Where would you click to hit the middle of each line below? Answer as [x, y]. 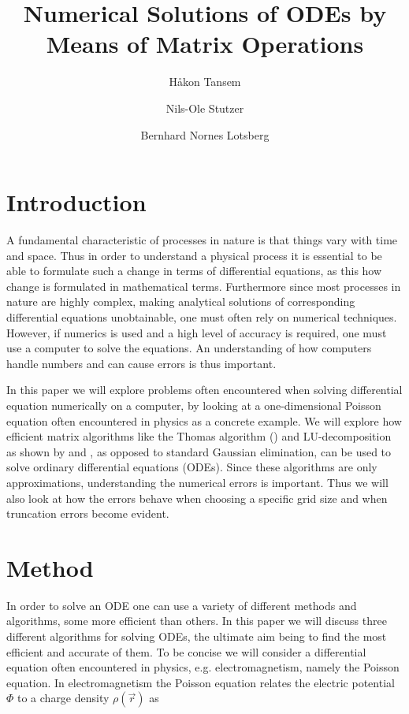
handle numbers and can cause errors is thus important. [141, 363]
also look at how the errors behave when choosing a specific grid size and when [197, 498]
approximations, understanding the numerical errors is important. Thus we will [197, 482]
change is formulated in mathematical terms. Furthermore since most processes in [204, 286]
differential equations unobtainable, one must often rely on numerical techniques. [202, 317]
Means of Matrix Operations [205, 44]
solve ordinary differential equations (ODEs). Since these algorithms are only [192, 467]
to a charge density [63, 698]
